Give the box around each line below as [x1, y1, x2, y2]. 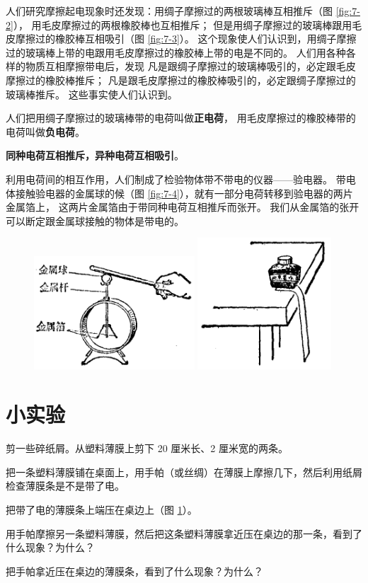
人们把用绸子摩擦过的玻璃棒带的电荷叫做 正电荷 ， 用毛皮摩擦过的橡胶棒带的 [6, 110, 356, 125]
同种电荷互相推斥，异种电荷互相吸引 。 [6, 148, 184, 163]
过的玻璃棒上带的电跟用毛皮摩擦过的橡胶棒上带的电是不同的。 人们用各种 [6, 45, 346, 59]
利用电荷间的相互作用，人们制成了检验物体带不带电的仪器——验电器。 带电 [6, 171, 356, 186]
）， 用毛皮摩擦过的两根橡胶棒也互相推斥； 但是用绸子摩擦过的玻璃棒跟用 [13, 17, 352, 32]
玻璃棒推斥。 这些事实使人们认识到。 [6, 86, 178, 101]
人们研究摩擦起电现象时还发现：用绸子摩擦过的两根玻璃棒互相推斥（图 [6, 4, 333, 18]
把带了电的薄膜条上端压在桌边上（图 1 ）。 [6, 502, 197, 516]
